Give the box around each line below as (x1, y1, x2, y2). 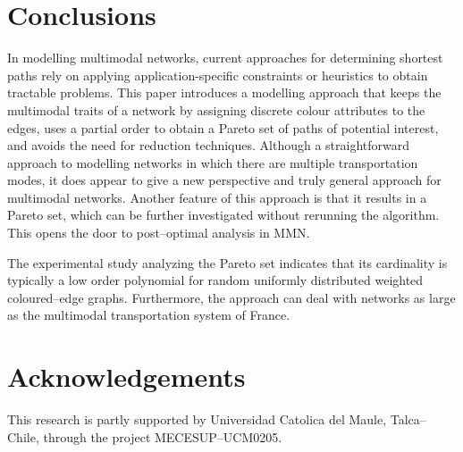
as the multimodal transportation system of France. (7, 306, 290, 324)
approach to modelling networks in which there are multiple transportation (7, 153, 418, 172)
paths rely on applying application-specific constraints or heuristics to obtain (7, 65, 428, 84)
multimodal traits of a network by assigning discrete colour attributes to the (7, 100, 425, 119)
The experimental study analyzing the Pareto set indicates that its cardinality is (7, 253, 448, 272)
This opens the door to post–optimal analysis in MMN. (7, 223, 310, 242)
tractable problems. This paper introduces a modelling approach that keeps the (7, 83, 442, 102)
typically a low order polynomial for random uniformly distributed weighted (7, 271, 424, 289)
